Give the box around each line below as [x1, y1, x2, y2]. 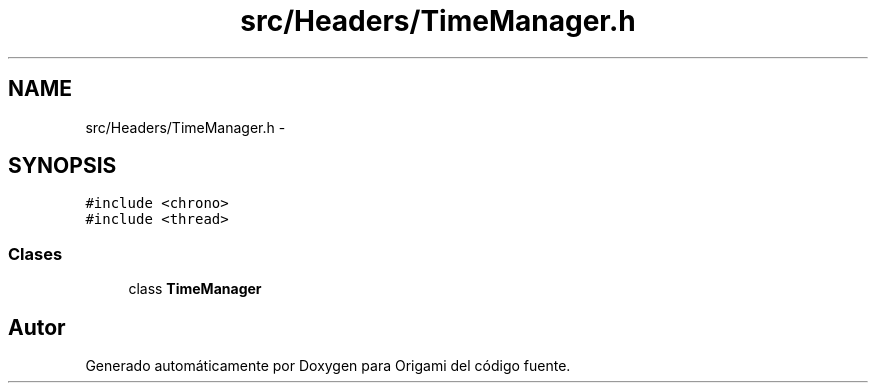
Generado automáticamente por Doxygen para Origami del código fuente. [85, 357, 571, 375]
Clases [8, 243, 63, 264]
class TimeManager [128, 280, 262, 298]
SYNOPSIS [8, 153, 117, 179]
